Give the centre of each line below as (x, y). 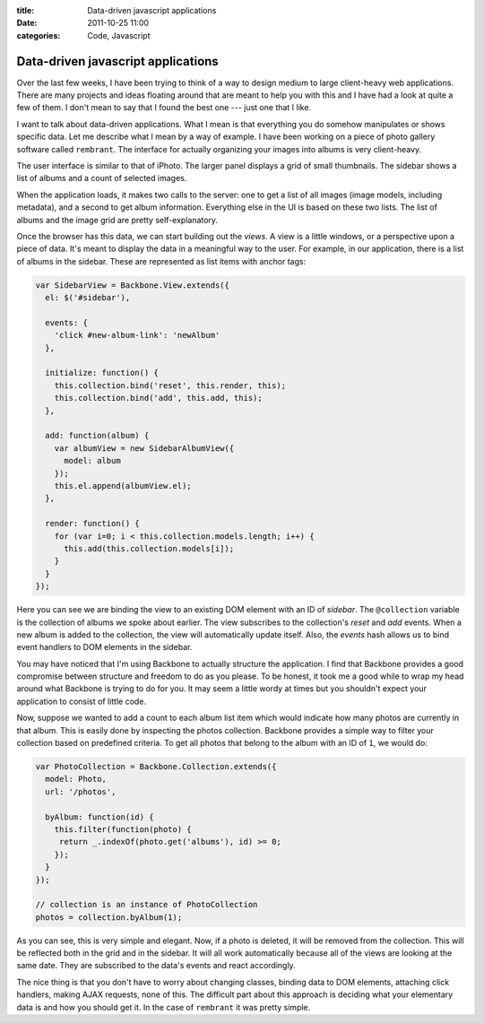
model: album (92, 461)
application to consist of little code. (82, 701)
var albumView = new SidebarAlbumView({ (144, 448)
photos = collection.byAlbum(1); (109, 917)
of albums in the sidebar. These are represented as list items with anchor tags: (161, 261)
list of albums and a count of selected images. (102, 178)
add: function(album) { (97, 436)
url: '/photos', (81, 792)
